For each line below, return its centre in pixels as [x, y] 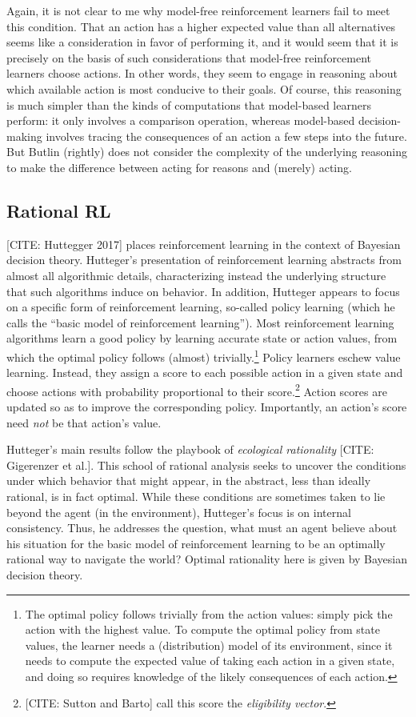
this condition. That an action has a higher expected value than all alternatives [201, 26]
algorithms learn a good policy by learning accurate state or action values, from [202, 338]
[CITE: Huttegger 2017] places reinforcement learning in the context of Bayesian [204, 244]
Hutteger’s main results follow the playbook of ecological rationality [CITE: [190, 449]
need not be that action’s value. [84, 422]
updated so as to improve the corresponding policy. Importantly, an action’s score [207, 406]
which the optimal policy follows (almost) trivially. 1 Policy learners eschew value [204, 355]
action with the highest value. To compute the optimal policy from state [202, 629]
